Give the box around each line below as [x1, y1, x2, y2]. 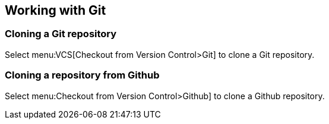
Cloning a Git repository [5, 28, 117, 40]
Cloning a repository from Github [5, 69, 160, 81]
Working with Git [5, 3, 106, 18]
